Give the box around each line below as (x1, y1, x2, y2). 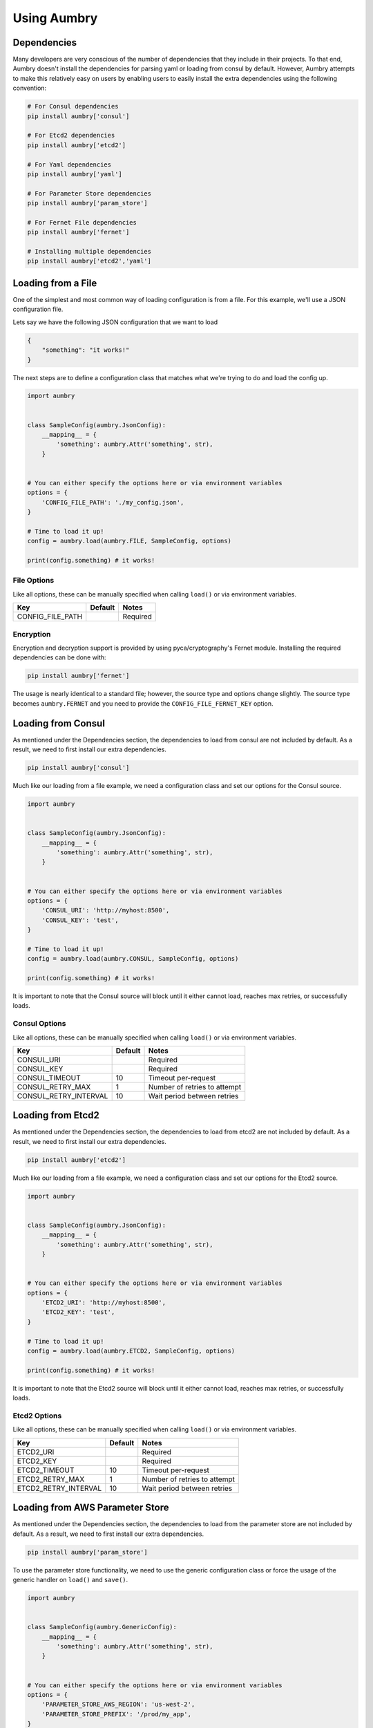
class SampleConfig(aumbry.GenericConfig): (27, 1623, 178, 1631)
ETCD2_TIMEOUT (17, 1465, 75, 1475)
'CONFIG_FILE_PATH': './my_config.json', (41, 498, 184, 506)
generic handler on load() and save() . (12, 1576, 128, 1584)
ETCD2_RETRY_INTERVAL (17, 1483, 102, 1493)
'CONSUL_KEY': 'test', (41, 916, 119, 924)
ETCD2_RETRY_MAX (17, 1474, 85, 1484)
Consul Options (12, 1019, 66, 1029)
